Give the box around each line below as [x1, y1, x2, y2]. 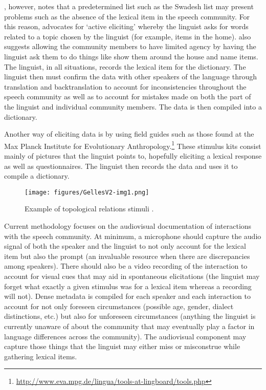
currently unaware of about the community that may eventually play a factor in [4, 320, 255, 331]
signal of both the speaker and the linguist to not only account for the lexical [4, 241, 246, 251]
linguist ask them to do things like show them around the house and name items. [4, 51, 258, 61]
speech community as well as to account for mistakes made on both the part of [4, 91, 251, 102]
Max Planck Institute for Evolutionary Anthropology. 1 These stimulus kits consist [4, 139, 261, 151]
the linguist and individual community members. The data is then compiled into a [4, 101, 262, 112]
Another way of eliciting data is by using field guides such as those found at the [4, 128, 254, 139]
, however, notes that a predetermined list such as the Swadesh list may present [4, 1, 254, 11]
